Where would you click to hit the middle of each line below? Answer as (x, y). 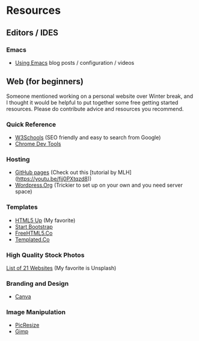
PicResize (27, 325)
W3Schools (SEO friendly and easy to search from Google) (88, 137)
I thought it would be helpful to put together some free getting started (92, 102)
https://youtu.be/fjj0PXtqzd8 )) (54, 179)
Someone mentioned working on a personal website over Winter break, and (100, 96)
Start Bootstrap (34, 226)
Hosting (18, 159)
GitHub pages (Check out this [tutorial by (66, 172)
